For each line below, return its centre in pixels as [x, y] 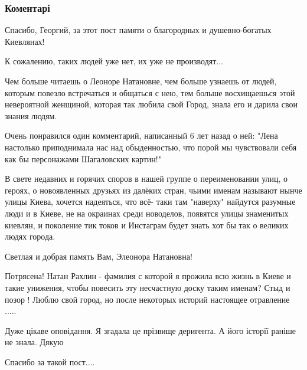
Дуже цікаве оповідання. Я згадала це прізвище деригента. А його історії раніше [151, 330]
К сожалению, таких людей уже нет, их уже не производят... [114, 61]
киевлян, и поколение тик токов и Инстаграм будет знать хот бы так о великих [147, 225]
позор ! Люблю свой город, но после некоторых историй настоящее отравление [147, 299]
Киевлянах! [25, 41]
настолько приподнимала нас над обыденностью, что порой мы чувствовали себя [151, 147]
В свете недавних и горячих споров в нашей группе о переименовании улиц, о [146, 179]
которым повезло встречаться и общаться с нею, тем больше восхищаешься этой [150, 92]
